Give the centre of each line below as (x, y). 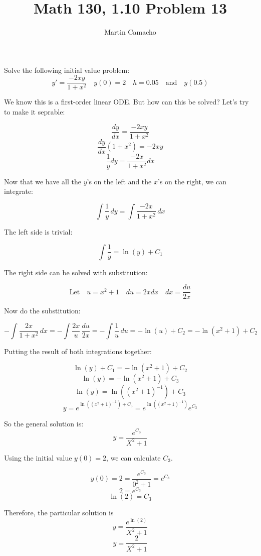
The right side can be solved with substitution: (76, 272)
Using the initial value (38, 457)
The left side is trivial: (38, 231)
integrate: (19, 191)
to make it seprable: (35, 111)
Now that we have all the (43, 181)
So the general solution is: (44, 423)
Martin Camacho (130, 32)
